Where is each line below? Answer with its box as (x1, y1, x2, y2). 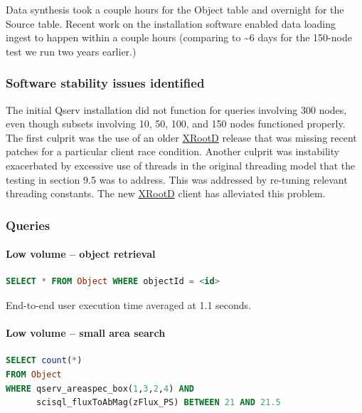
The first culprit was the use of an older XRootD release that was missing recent (6, 130, 357, 145)
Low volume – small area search (6, 325, 166, 340)
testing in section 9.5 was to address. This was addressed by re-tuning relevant (6, 172, 348, 187)
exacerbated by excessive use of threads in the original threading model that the (6, 157, 356, 172)
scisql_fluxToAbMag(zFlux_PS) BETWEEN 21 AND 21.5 (36, 397, 281, 408)
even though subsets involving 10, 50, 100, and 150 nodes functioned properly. (6, 116, 346, 131)
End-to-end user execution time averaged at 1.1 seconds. (6, 297, 252, 312)
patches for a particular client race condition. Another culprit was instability (6, 144, 340, 159)
